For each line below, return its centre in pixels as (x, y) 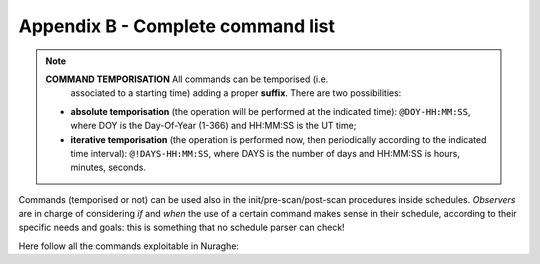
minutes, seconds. (108, 167)
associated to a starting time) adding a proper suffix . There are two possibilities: (236, 93)
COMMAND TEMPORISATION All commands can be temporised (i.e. (187, 79)
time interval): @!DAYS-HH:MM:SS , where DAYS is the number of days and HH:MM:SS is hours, (265, 153)
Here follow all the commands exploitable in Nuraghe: (129, 246)
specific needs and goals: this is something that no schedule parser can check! (181, 227)
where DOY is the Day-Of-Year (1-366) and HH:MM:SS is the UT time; (213, 126)
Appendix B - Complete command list (176, 26)
